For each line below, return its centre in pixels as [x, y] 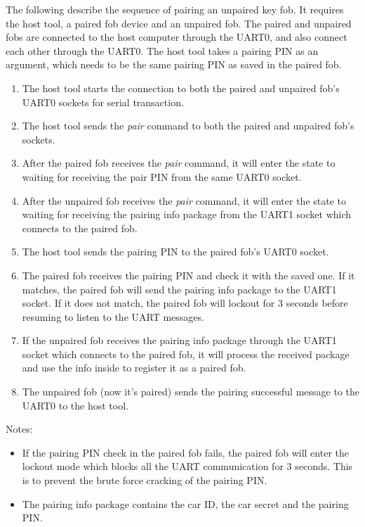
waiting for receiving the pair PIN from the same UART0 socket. [162, 176]
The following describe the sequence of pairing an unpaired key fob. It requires [175, 9]
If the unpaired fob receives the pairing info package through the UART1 [179, 340]
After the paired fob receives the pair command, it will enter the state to [179, 163]
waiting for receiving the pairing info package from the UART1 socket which [187, 214]
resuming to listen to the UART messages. [113, 316]
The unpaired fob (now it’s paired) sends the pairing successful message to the [191, 392]
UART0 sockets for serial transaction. [103, 102]
